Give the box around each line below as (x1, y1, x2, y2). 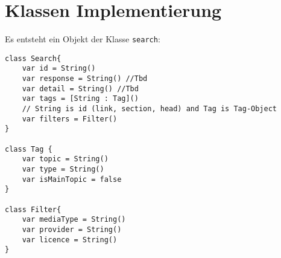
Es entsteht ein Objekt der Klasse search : (5, 33, 160, 45)
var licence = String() (22, 235, 118, 244)
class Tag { (5, 144, 52, 153)
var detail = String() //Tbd (22, 84, 139, 93)
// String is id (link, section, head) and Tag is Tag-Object (22, 105, 277, 114)
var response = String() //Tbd (22, 74, 148, 83)
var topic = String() (22, 155, 109, 164)
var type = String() (22, 165, 104, 173)
